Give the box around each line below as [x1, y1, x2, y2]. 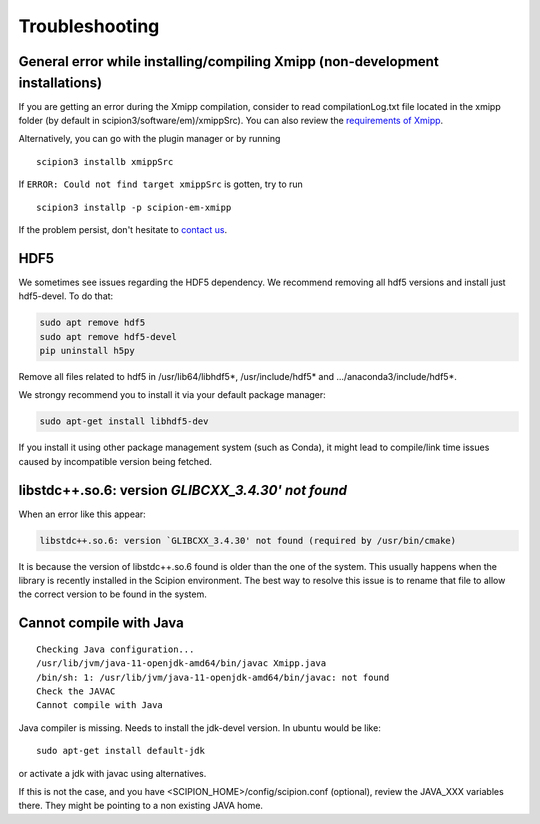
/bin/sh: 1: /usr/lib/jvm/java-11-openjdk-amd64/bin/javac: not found [36, 671, 390, 683]
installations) [18, 74, 103, 91]
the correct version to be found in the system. [18, 588, 207, 600]
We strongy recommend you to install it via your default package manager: [18, 389, 327, 401]
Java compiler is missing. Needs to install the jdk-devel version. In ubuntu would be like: [18, 721, 382, 734]
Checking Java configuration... [36, 643, 195, 655]
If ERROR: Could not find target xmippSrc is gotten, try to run [18, 178, 304, 190]
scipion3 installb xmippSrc [36, 156, 174, 167]
